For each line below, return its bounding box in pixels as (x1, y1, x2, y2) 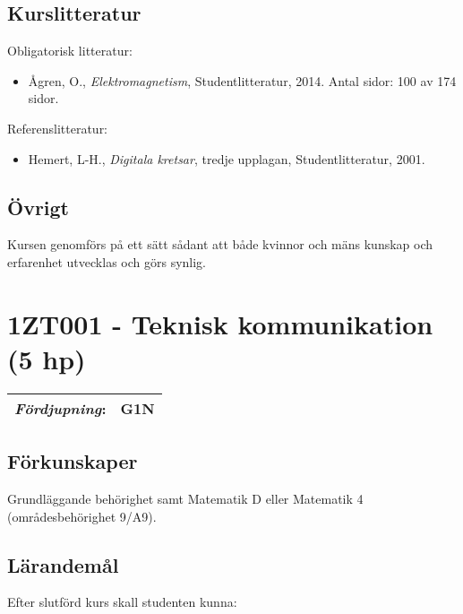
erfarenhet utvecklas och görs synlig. (7, 252, 207, 271)
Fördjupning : (14, 397, 107, 419)
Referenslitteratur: (7, 118, 108, 137)
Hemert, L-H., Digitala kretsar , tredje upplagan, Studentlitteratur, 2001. (28, 149, 425, 168)
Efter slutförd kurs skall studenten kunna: (7, 592, 237, 611)
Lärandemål (7, 550, 119, 578)
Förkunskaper (7, 447, 138, 475)
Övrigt (7, 193, 70, 221)
